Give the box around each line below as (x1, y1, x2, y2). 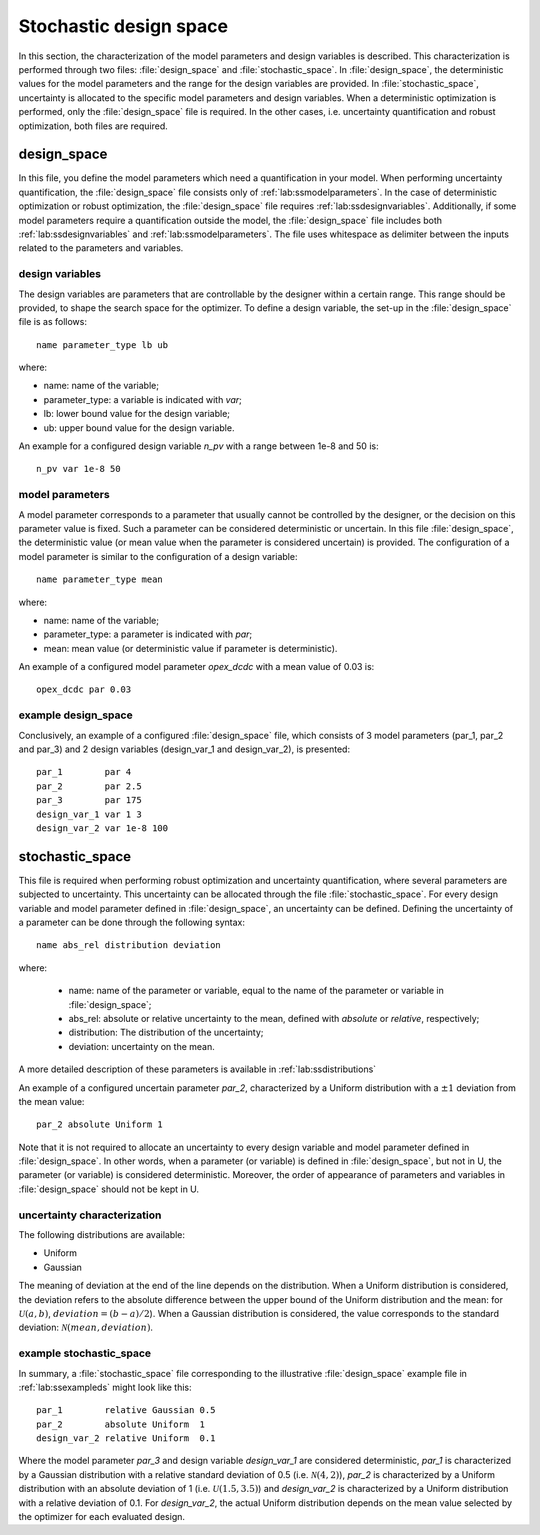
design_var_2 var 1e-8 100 (36, 822, 169, 834)
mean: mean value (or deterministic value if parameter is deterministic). (43, 642, 338, 654)
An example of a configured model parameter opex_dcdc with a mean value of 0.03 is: (18, 661, 375, 673)
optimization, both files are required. (18, 120, 169, 132)
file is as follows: (18, 316, 87, 328)
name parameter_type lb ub (36, 339, 169, 350)
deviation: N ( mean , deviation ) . (18, 1321, 154, 1334)
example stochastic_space (18, 1346, 152, 1360)
